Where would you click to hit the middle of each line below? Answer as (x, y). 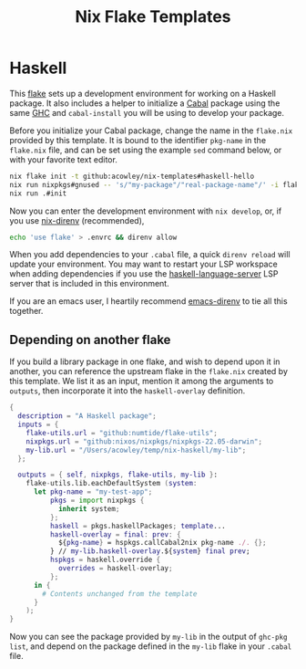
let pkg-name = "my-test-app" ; (93, 492)
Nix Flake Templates (153, 17)
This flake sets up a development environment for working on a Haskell (143, 93)
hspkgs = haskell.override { (105, 560)
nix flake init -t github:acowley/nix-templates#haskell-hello (132, 176)
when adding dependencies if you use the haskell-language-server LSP (144, 274)
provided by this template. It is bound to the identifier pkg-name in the (138, 140)
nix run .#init (38, 193)
